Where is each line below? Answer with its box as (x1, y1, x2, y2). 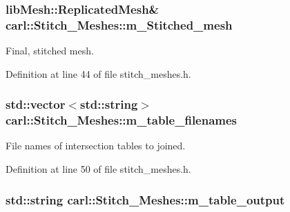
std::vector (6, 96, 66, 113)
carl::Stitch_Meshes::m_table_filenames (6, 112, 238, 129)
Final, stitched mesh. (6, 43, 94, 58)
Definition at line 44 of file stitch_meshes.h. (6, 66, 191, 81)
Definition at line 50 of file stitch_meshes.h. (6, 162, 191, 176)
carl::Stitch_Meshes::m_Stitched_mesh (6, 16, 233, 33)
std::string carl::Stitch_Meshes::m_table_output (6, 191, 285, 208)
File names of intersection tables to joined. (6, 138, 186, 153)
